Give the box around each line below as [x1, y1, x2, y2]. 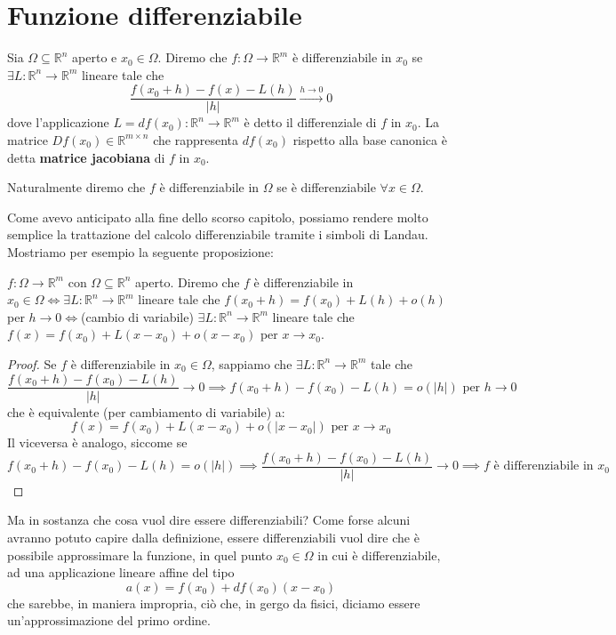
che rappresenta [153, 130, 238, 149]
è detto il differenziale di [244, 113, 377, 132]
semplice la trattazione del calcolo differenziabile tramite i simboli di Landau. [7, 225, 428, 244]
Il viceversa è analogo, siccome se [7, 433, 188, 452]
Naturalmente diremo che [7, 178, 146, 197]
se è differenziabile [276, 178, 376, 197]
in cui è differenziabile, [317, 545, 441, 564]
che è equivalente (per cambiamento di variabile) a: [7, 402, 285, 421]
